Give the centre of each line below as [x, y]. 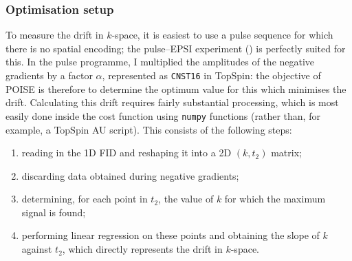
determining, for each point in [85, 199]
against [37, 249]
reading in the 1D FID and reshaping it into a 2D [126, 153]
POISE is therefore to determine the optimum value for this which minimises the [176, 88]
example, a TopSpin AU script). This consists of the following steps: [149, 129]
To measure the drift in [55, 35]
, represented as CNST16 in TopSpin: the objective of [211, 75]
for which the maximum [275, 199]
